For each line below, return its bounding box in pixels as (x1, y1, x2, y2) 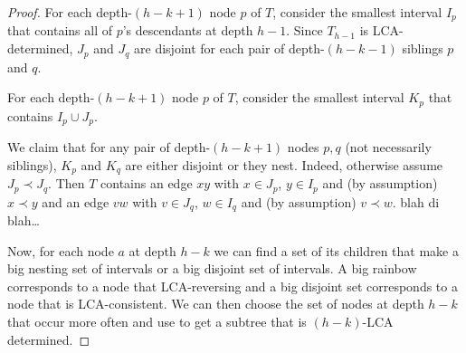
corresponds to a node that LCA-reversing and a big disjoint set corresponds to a (7, 276, 458, 295)
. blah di (392, 192, 440, 211)
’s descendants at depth (122, 21, 253, 40)
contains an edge (100, 174, 193, 193)
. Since (286, 21, 323, 40)
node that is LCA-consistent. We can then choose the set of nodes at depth (7, 294, 424, 313)
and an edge (42, 192, 109, 211)
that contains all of (7, 21, 112, 40)
